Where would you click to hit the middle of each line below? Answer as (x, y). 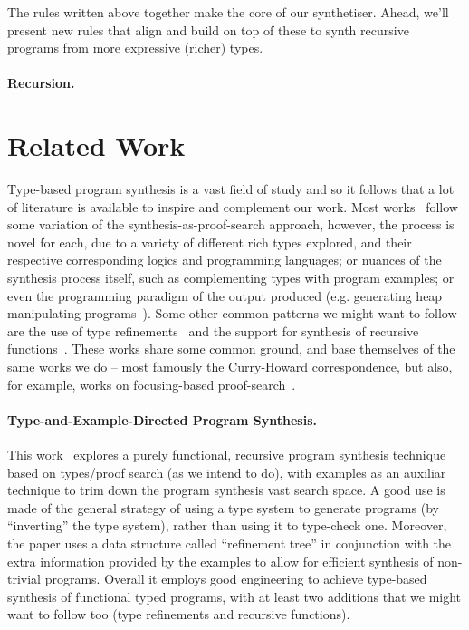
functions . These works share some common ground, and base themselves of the (231, 349)
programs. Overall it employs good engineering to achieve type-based (236, 579)
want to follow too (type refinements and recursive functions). (179, 614)
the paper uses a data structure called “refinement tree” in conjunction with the (230, 543)
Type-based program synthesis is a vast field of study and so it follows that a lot (231, 189)
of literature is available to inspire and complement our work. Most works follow (233, 206)
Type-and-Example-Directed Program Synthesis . (163, 419)
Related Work (96, 145)
